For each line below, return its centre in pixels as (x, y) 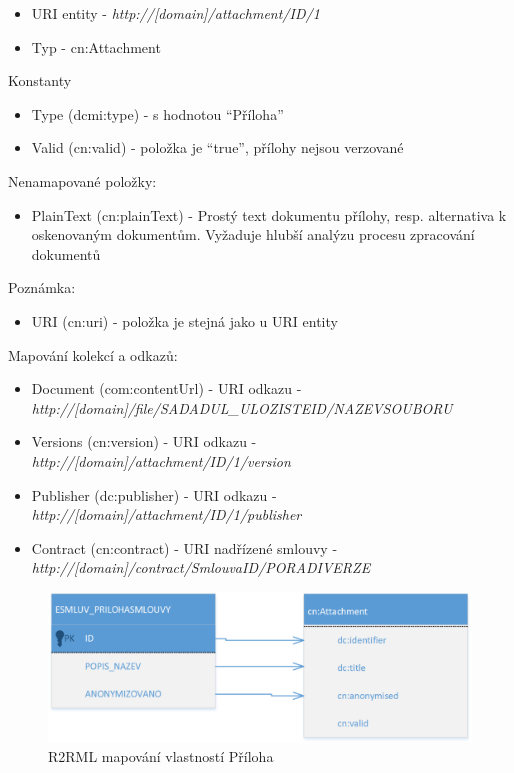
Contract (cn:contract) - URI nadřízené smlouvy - (184, 547)
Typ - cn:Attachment (96, 46)
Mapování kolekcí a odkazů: (93, 354)
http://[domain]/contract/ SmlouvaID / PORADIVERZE (201, 567)
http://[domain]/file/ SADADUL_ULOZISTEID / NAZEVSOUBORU (242, 407)
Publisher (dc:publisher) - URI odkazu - (154, 494)
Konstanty (40, 80)
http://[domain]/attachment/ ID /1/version (161, 460)
